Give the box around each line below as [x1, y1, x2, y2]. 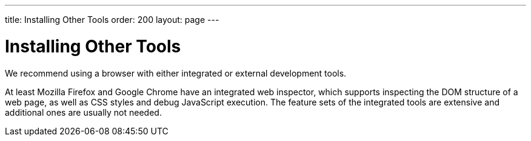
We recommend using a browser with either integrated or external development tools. [5, 67, 347, 78]
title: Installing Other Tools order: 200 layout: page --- [5, 14, 219, 25]
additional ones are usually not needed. [5, 107, 162, 117]
